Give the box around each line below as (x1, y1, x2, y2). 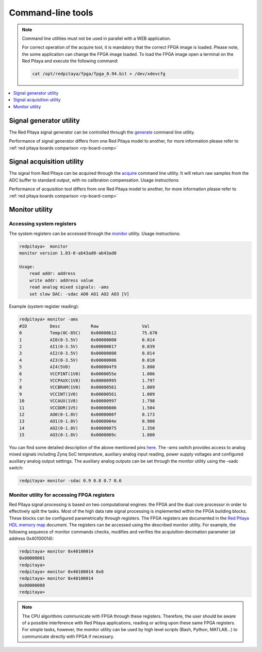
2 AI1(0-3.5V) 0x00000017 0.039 (19, 344, 155, 350)
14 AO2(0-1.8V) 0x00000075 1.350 (19, 425, 155, 431)
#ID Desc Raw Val (19, 323, 150, 329)
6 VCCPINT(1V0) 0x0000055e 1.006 (19, 371, 155, 376)
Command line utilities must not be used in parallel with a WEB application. (22, 35, 171, 41)
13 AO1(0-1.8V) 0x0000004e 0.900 (19, 418, 155, 424)
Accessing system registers (9, 220, 77, 227)
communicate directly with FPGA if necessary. (22, 634, 115, 639)
